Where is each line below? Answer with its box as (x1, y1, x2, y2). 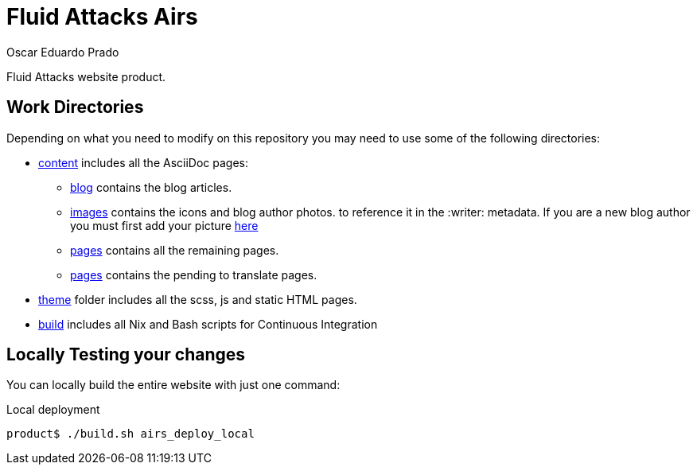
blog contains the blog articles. (70, 180, 232, 194)
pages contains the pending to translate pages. (70, 267, 317, 282)
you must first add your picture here (70, 218, 259, 232)
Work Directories (6, 97, 144, 118)
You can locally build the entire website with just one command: (6, 378, 341, 392)
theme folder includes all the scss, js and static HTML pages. (38, 292, 357, 306)
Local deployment (6, 403, 100, 417)
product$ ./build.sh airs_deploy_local (6, 427, 255, 441)
